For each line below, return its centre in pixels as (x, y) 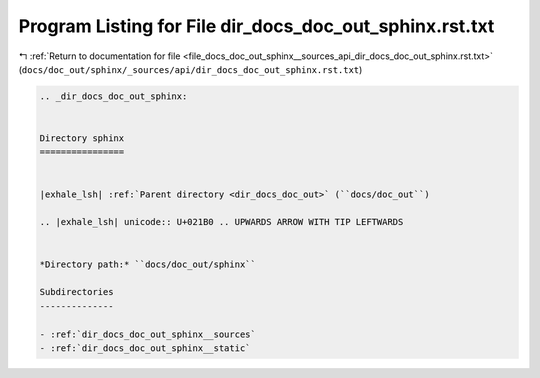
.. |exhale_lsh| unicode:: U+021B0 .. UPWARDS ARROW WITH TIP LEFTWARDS (221, 222)
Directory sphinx (82, 138)
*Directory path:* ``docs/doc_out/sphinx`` (148, 264)
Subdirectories (76, 292)
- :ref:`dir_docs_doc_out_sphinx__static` (145, 348)
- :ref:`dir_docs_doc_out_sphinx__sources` (148, 334)
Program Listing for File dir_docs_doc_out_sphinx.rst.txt (256, 26)
